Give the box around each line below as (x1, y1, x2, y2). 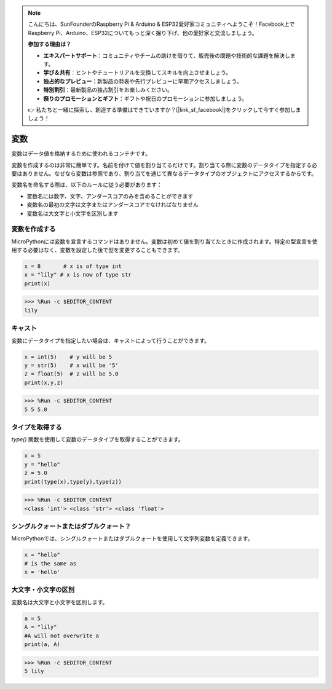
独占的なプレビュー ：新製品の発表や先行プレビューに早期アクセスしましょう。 (43, 77, 242, 85)
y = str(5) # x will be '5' (24, 361, 119, 369)
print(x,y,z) (24, 379, 64, 386)
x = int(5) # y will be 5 (24, 353, 113, 360)
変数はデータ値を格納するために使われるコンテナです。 (11, 150, 151, 157)
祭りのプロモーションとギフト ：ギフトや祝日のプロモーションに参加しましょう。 (43, 95, 248, 102)
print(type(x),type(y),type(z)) (24, 478, 122, 485)
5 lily (24, 667, 44, 674)
